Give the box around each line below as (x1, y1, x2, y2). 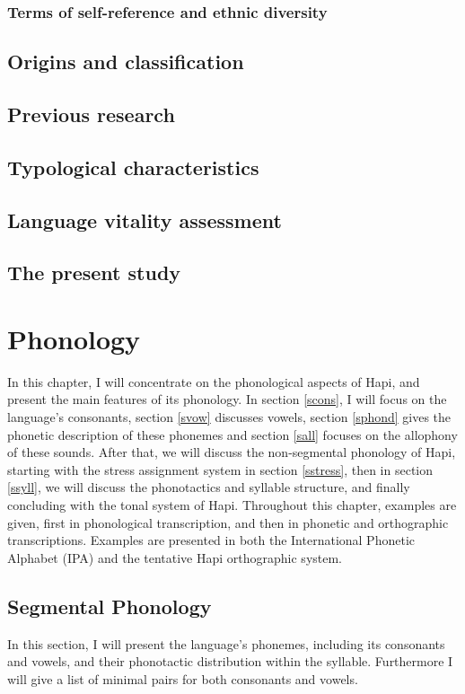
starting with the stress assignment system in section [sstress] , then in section (7, 460, 434, 479)
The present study (7, 259, 181, 286)
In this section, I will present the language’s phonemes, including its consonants (7, 634, 445, 653)
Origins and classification (7, 48, 244, 75)
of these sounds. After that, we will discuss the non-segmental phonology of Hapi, (7, 443, 456, 461)
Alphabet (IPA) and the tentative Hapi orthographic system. (7, 548, 343, 567)
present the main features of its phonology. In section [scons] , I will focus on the (7, 390, 447, 408)
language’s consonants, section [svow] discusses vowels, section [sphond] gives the (7, 408, 452, 426)
